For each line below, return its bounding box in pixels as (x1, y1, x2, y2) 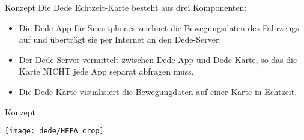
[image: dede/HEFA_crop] (5, 127, 104, 136)
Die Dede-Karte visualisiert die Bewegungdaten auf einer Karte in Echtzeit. (19, 85, 297, 97)
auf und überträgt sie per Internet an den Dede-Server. (19, 33, 222, 46)
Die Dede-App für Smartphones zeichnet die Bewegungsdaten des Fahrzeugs (19, 21, 299, 34)
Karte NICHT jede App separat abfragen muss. (19, 65, 194, 78)
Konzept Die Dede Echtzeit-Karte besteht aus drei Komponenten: (5, 1, 247, 13)
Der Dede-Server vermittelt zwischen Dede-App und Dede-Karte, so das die (19, 53, 297, 65)
